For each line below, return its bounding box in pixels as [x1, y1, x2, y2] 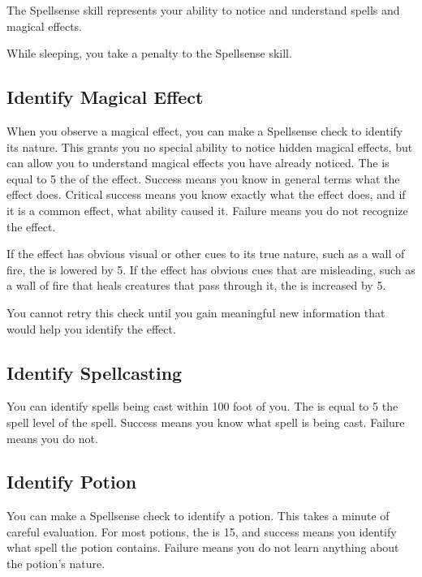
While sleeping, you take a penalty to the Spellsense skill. [6, 45, 292, 62]
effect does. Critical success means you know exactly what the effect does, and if [6, 186, 406, 203]
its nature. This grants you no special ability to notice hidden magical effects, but [6, 138, 413, 155]
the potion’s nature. [6, 555, 105, 572]
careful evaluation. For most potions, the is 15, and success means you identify [6, 523, 397, 540]
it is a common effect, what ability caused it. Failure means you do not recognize [6, 201, 408, 218]
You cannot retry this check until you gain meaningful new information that [6, 304, 385, 321]
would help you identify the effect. [6, 320, 176, 337]
